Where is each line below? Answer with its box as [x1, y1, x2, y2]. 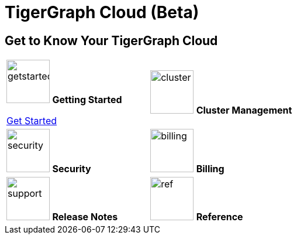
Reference [196, 211, 243, 223]
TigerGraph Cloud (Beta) [5, 2, 199, 22]
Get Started [6, 115, 57, 127]
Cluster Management [196, 104, 292, 117]
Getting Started [52, 94, 122, 106]
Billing [196, 163, 225, 175]
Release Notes [52, 211, 118, 223]
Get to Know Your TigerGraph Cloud [5, 33, 218, 48]
